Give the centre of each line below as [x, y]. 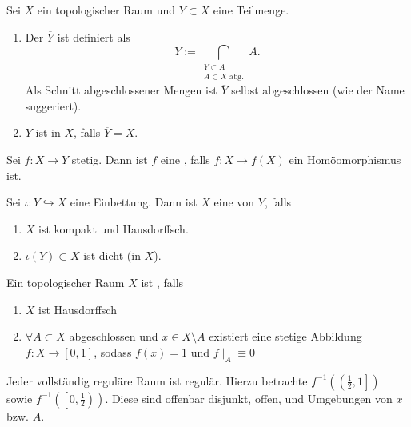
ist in [48, 132]
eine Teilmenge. [251, 10]
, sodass [113, 351]
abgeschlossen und [114, 336]
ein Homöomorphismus [345, 159]
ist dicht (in [112, 255]
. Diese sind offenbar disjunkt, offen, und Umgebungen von [249, 398]
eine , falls [185, 159]
